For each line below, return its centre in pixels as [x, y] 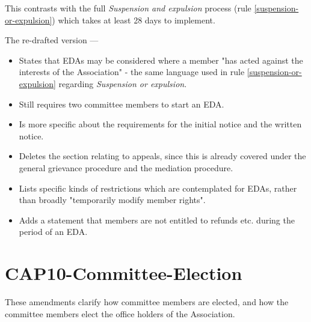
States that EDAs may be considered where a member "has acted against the [161, 60]
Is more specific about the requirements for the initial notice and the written [160, 124]
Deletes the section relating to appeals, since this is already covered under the [162, 156]
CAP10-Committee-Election [124, 273]
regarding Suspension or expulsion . [123, 83]
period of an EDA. [53, 232]
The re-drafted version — [52, 40]
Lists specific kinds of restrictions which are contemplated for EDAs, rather [158, 188]
